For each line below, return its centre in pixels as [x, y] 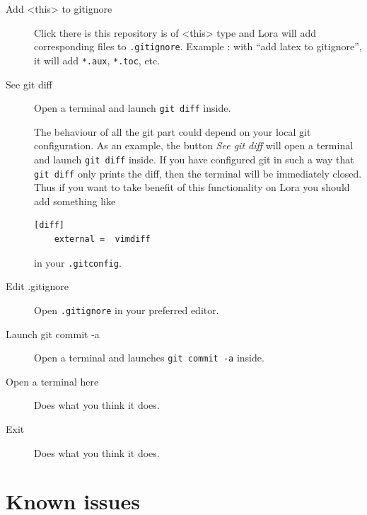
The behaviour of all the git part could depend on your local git [173, 131]
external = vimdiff [102, 239]
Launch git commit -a [53, 334]
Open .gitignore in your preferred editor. [127, 309]
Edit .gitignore [37, 286]
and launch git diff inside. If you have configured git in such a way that [194, 159]
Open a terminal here [52, 381]
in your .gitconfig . [78, 262]
